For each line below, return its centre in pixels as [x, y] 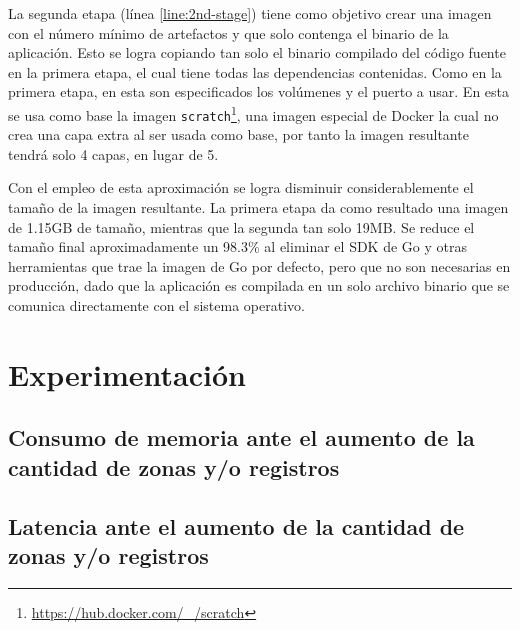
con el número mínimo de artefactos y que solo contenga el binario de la [228, 32]
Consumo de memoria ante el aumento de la [241, 437]
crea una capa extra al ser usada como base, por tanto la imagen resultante [238, 134]
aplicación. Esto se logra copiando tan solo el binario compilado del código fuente [257, 52]
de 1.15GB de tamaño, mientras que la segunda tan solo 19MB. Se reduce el [241, 226]
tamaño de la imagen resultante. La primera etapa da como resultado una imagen [258, 207]
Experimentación [127, 373]
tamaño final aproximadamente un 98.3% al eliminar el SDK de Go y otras [237, 246]
